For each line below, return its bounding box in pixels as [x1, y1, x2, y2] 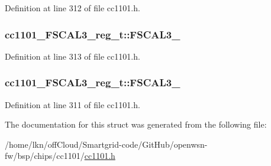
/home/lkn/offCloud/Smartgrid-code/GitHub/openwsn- [5, 138, 208, 150]
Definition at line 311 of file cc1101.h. [5, 98, 140, 110]
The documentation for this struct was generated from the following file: [5, 118, 267, 131]
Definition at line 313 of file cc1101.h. [5, 50, 140, 62]
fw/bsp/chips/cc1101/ [5, 149, 85, 162]
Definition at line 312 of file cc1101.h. [5, 2, 140, 14]
